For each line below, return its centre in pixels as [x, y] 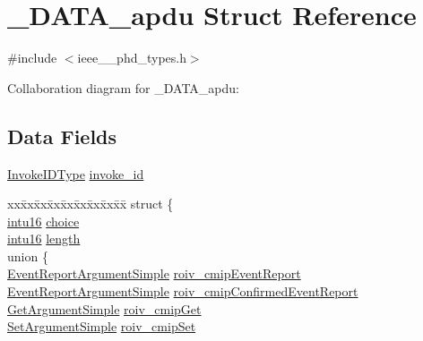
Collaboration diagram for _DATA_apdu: [123, 87]
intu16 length [44, 239]
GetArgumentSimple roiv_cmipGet [104, 308]
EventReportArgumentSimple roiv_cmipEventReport [154, 273]
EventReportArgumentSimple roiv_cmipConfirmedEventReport [183, 291]
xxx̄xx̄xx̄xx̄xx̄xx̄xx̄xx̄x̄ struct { [91, 204]
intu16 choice [43, 221]
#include [32, 58]
